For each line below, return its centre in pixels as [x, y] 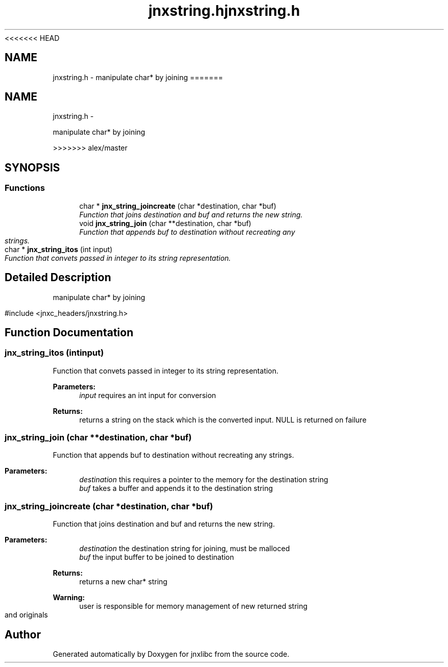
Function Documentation [69, 332]
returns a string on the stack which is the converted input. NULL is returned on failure [223, 419]
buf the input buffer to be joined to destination [157, 557]
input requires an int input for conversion [148, 395]
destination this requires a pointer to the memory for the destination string [204, 480]
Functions [25, 188]
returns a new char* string [123, 582]
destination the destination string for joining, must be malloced [185, 549]
